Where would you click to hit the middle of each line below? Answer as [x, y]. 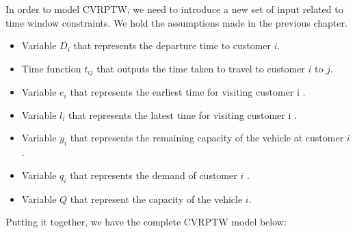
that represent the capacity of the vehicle [156, 198]
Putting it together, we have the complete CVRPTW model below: [146, 222]
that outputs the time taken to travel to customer [201, 68]
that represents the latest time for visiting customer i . [183, 114]
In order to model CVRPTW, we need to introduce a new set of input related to [174, 9]
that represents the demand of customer [154, 175]
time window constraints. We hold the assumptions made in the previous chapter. [176, 22]
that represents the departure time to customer [172, 45]
